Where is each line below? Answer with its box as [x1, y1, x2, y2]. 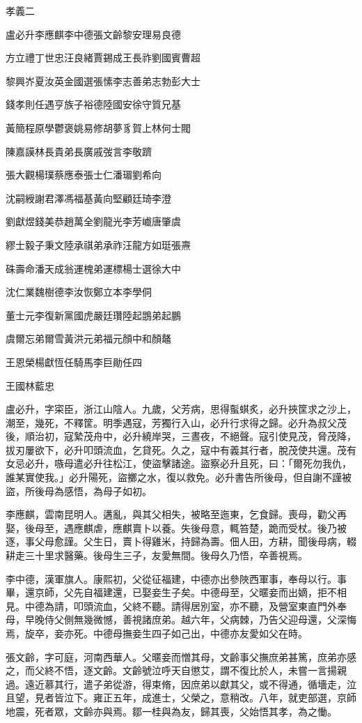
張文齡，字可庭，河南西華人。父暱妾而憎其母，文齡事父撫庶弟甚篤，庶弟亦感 [6, 649, 356, 664]
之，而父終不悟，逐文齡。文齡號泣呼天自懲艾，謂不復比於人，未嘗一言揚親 [6, 663, 347, 678]
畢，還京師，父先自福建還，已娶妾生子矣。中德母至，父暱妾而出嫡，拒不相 [6, 585, 347, 600]
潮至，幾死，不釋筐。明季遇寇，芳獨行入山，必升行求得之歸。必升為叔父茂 [6, 415, 347, 429]
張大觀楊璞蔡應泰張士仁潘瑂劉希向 [6, 167, 162, 182]
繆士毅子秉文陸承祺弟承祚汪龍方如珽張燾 [6, 237, 191, 252]
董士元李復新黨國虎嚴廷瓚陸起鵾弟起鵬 [6, 307, 181, 322]
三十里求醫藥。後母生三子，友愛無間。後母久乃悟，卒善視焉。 [24, 548, 308, 563]
